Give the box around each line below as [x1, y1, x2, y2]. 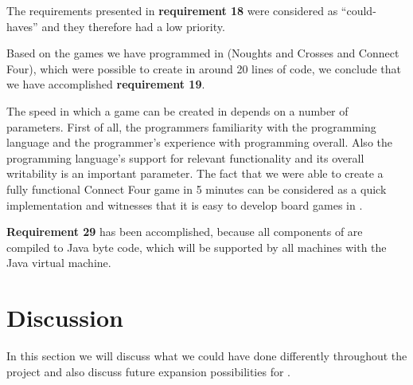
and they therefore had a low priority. [41, 18, 225, 34]
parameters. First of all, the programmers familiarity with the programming [6, 118, 376, 135]
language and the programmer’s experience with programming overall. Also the [6, 134, 392, 151]
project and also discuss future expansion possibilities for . [6, 363, 290, 379]
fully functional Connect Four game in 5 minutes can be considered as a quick [6, 180, 387, 197]
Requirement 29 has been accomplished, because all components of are [6, 223, 363, 240]
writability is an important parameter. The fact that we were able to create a [6, 165, 384, 182]
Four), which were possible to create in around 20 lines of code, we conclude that [6, 60, 402, 77]
